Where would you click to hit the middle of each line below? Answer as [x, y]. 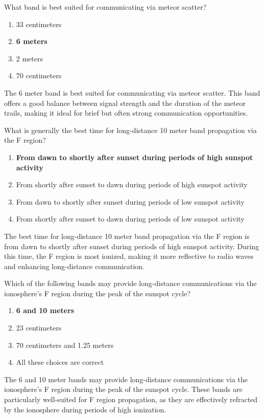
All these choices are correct [60, 362]
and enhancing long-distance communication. [75, 266]
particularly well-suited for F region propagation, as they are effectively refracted [131, 399]
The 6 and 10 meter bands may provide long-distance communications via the [126, 379]
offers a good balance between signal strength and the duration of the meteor [125, 103]
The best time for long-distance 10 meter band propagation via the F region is [127, 236]
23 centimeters [39, 328]
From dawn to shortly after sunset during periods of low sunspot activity [130, 201]
